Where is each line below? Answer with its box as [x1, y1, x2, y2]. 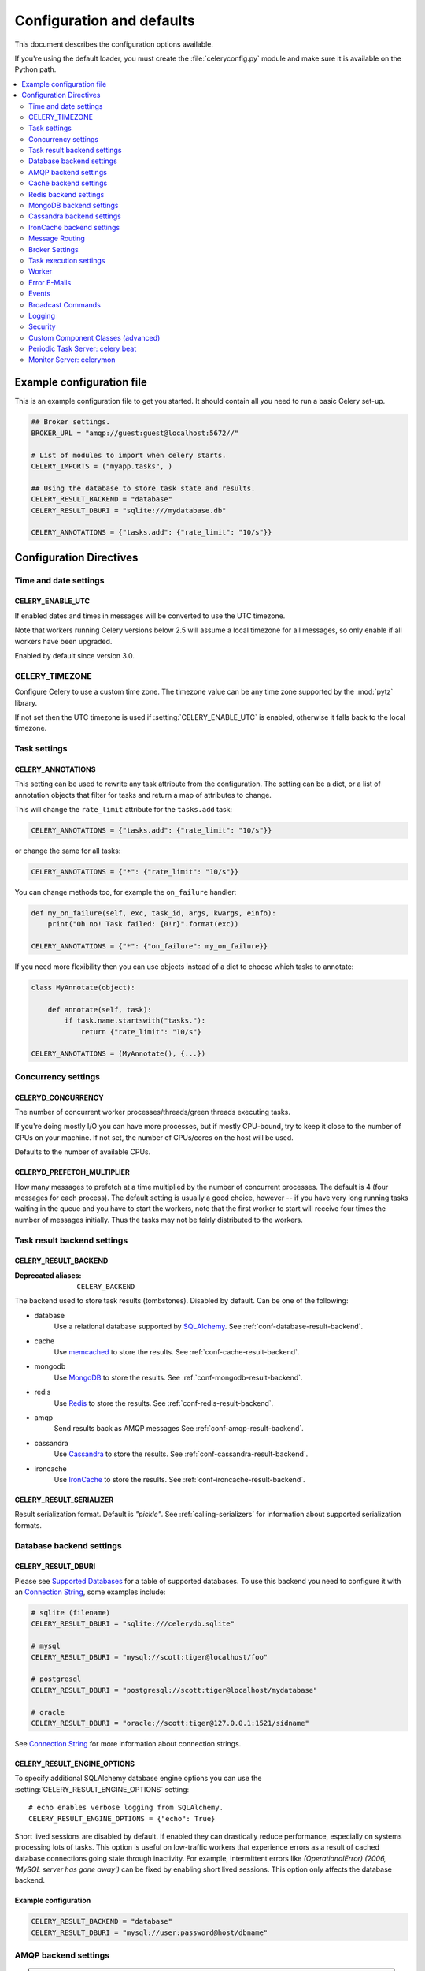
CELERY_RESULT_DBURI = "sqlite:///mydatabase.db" [31, 505, 227, 515]
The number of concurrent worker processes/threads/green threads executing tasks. [14, 1108, 291, 1117]
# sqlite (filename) [31, 1608, 110, 1618]
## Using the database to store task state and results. [31, 483, 256, 493]
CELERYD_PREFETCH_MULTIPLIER [14, 1168, 130, 1177]
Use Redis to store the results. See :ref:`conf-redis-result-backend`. [54, 1398, 274, 1407]
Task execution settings [28, 255, 105, 265]
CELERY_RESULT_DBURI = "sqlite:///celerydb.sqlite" [31, 1619, 235, 1628]
